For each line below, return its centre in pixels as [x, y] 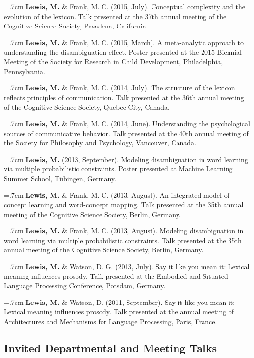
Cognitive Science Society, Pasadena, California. [76, 26]
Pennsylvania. [25, 71]
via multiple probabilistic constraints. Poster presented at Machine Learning [118, 169]
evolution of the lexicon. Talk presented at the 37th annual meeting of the [115, 16]
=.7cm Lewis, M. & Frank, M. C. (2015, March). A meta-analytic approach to [124, 42]
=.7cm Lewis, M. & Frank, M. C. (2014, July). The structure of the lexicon [120, 88]
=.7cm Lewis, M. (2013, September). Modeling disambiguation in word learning [126, 159]
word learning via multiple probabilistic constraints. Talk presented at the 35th [123, 240]
